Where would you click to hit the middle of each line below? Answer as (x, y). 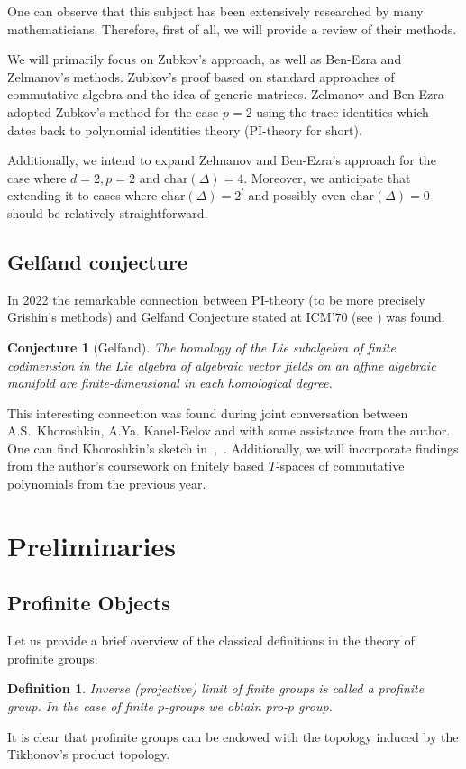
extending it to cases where (82, 195)
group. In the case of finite (80, 706)
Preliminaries (91, 545)
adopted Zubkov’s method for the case (113, 111)
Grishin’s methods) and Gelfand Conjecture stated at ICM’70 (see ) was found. (226, 317)
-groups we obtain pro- (226, 706)
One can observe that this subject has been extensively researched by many (215, 11)
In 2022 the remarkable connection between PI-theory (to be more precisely (216, 299)
